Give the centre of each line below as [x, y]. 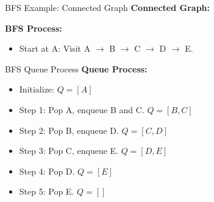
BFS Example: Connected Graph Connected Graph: [107, 7]
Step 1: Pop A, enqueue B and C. [82, 109]
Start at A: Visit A [55, 48]
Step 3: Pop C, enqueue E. [69, 151]
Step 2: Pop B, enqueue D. [69, 130]
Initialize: [37, 89]
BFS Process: [34, 28]
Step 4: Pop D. [47, 171]
